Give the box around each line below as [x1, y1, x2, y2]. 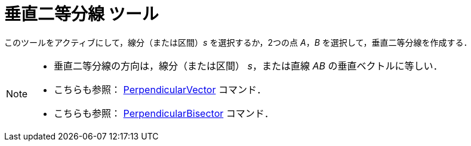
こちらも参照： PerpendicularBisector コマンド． [54, 107, 274, 119]
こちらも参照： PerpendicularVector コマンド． [54, 83, 266, 96]
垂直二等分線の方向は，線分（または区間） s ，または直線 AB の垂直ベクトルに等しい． [54, 59, 443, 72]
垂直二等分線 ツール [4, 4, 159, 24]
